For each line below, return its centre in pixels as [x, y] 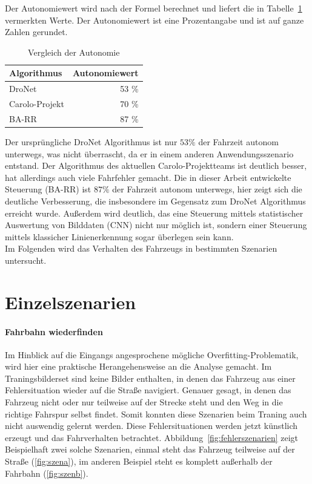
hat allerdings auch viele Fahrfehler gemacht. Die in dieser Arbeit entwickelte [148, 177]
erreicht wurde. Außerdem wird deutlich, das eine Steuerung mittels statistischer [154, 213]
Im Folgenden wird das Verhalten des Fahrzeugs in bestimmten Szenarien [141, 248]
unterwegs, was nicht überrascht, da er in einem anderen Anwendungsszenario [149, 153]
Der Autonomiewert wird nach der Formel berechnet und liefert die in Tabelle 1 [154, 8]
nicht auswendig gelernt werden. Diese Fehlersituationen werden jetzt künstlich [151, 426]
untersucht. [26, 260]
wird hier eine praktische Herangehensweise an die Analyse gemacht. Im [138, 366]
